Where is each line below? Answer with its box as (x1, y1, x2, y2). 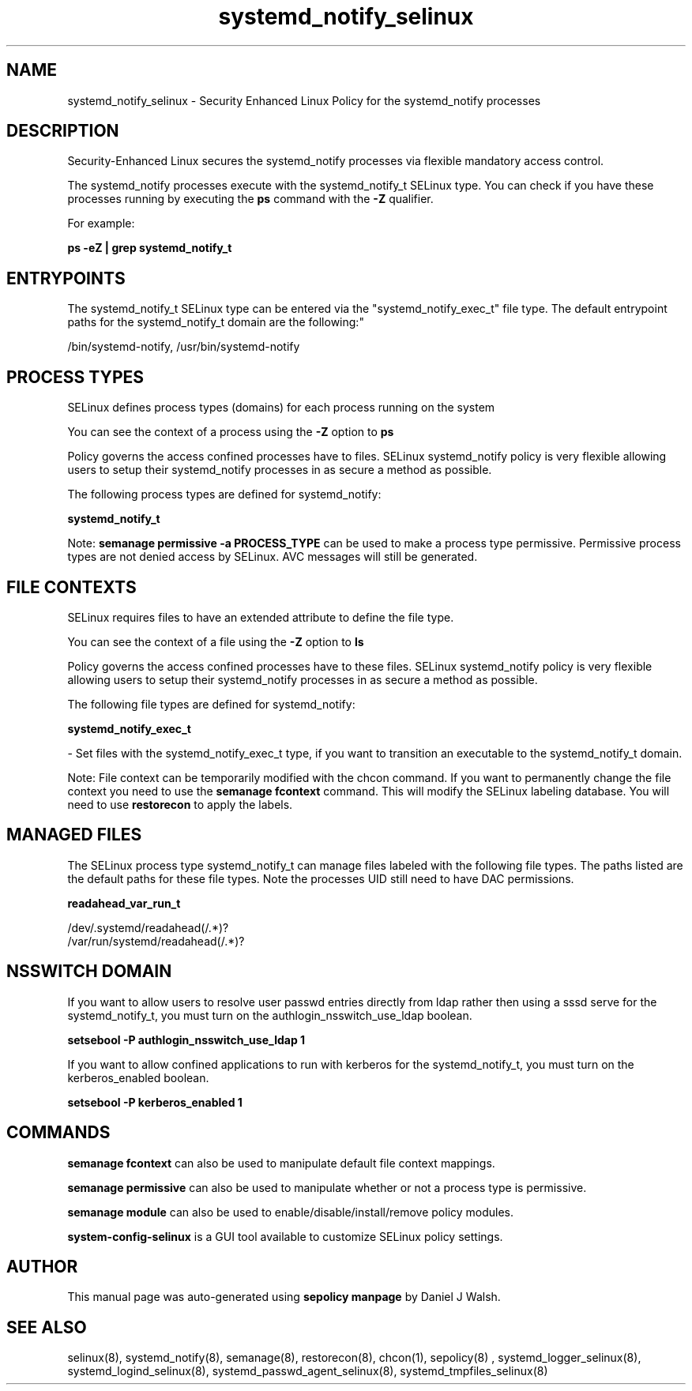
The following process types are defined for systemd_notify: (67, 487, 382, 502)
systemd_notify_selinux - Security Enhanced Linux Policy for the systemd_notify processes (67, 93, 541, 107)
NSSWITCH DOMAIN (6, 961, 172, 982)
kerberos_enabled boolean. (67, 1070, 209, 1085)
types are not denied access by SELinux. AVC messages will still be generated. (67, 550, 478, 564)
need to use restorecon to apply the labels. (67, 797, 293, 811)
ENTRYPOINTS (6, 268, 126, 288)
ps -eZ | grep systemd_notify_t (67, 241, 232, 255)
